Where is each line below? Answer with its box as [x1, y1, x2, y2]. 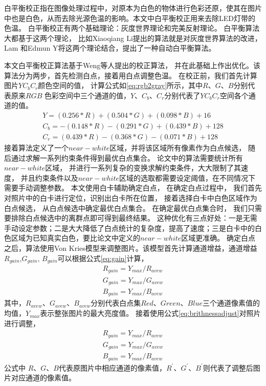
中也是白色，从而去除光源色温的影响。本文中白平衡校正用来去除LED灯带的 [4, 12, 255, 23]
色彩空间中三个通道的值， [44, 90, 130, 100]
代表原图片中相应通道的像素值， [58, 362, 166, 373]
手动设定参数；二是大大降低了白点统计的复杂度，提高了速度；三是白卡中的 [4, 222, 255, 233]
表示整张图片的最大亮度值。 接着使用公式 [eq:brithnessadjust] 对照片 [40, 308, 261, 318]
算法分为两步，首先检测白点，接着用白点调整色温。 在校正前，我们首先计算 [4, 70, 257, 80]
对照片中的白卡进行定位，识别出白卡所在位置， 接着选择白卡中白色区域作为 [4, 192, 257, 203]
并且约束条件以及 [20, 172, 78, 183]
